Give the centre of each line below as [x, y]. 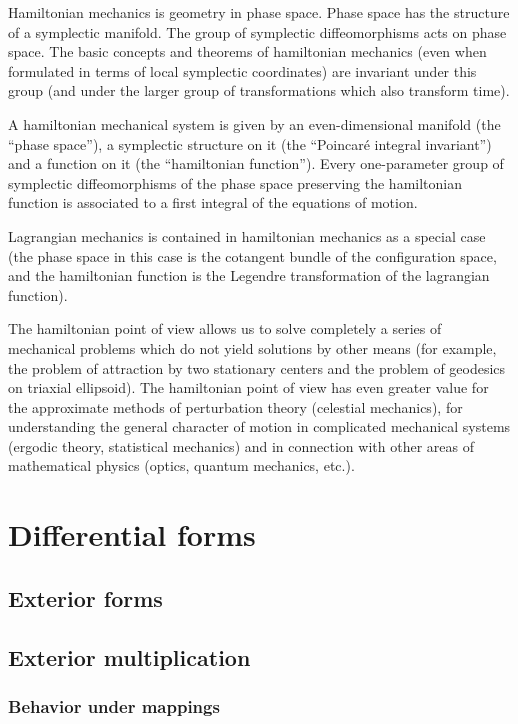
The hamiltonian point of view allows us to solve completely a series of [225, 328]
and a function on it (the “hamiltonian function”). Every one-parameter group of [256, 163]
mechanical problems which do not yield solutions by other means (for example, [252, 347]
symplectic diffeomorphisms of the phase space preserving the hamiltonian [235, 182]
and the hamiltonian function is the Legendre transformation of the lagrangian [249, 275]
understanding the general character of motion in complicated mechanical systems [259, 426]
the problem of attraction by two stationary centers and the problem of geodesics [257, 367]
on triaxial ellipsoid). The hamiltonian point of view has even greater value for [248, 387]
